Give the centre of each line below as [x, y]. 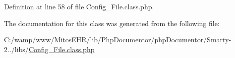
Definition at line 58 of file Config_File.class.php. [79, 6]
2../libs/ [16, 49]
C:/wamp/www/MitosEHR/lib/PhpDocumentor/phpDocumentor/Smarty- [118, 40]
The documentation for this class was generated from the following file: [112, 23]
